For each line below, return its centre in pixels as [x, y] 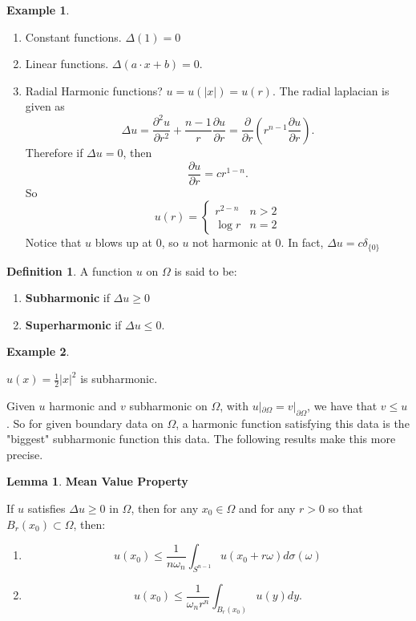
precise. [25, 454]
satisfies [46, 508]
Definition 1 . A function [70, 270]
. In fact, [302, 242]
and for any [267, 508]
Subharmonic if [67, 298]
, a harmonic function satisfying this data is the [293, 423]
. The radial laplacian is [331, 90]
